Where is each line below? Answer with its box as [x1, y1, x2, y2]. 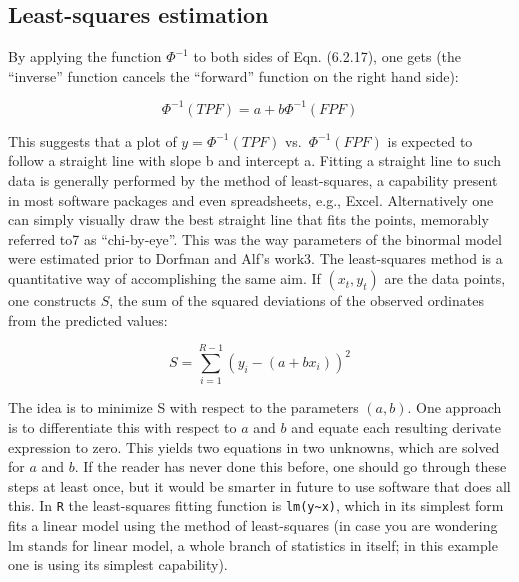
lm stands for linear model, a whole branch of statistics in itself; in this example [8, 534, 498, 555]
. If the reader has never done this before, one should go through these [74, 456, 507, 477]
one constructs [8, 290, 97, 311]
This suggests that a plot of [8, 130, 177, 151]
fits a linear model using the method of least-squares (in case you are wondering [8, 514, 498, 535]
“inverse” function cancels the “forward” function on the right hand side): [8, 65, 459, 86]
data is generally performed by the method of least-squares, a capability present [8, 170, 498, 191]
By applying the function [8, 46, 162, 67]
